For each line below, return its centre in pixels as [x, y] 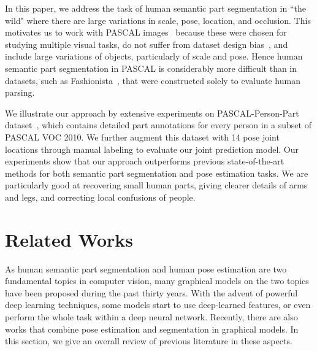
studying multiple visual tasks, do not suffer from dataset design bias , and [147, 44]
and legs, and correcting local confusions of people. [100, 197]
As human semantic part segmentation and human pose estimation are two [146, 268]
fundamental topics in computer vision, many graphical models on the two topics [157, 281]
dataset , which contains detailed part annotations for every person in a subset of [158, 125]
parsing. [20, 92]
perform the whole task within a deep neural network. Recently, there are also [151, 317]
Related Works [69, 239]
